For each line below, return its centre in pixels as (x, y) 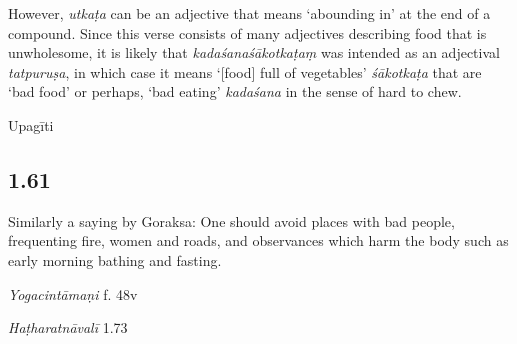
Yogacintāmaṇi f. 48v (73, 293)
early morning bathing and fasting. (115, 259)
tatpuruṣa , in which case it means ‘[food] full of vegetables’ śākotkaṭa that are (245, 71)
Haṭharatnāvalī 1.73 (68, 327)
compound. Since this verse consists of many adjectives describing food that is (247, 32)
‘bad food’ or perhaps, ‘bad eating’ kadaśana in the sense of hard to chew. (235, 91)
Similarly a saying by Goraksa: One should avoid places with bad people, (231, 220)
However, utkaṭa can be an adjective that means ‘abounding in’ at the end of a (249, 13)
